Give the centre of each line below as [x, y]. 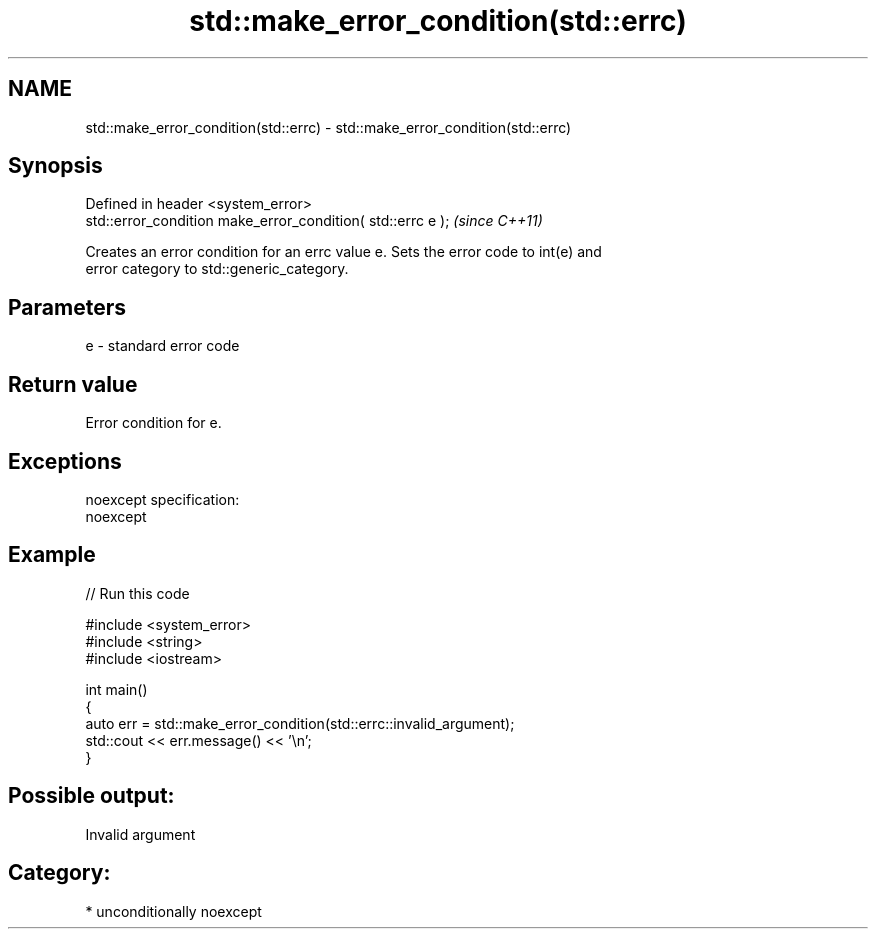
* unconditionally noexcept [173, 911]
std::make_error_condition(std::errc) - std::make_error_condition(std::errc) [328, 127]
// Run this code [137, 593]
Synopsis [55, 166]
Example [52, 555]
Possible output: [91, 796]
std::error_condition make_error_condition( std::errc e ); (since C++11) [314, 221]
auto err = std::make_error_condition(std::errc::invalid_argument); [300, 723]
